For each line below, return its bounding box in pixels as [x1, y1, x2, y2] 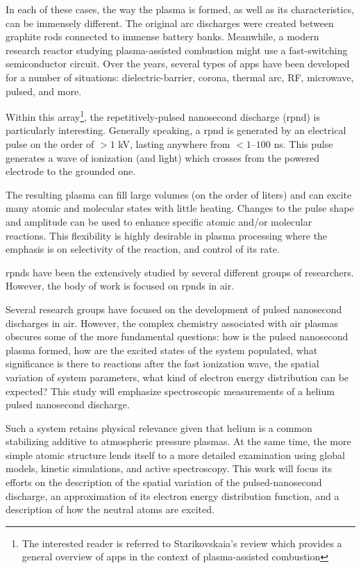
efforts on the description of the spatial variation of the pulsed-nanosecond [6, 475, 322, 490]
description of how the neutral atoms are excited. [6, 502, 215, 517]
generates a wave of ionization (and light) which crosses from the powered [6, 150, 319, 165]
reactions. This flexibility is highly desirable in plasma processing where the [6, 228, 328, 242]
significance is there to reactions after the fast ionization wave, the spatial [6, 356, 319, 371]
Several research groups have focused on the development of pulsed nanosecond [6, 301, 342, 316]
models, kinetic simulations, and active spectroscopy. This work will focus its [6, 461, 333, 476]
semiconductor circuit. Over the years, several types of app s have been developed [6, 56, 350, 71]
